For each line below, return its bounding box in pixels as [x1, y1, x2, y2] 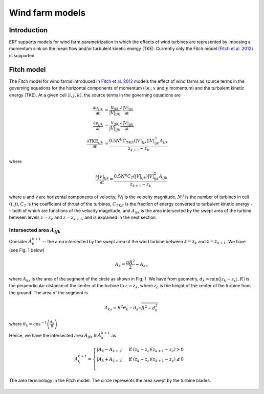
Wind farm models [9, 7, 86, 18]
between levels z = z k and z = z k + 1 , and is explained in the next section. [9, 214, 157, 222]
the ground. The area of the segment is [9, 289, 88, 296]
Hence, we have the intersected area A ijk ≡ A [9, 332, 101, 340]
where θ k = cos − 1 [9, 321, 47, 328]
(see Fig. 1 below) [9, 247, 45, 253]
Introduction [9, 26, 48, 34]
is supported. [9, 52, 36, 58]
